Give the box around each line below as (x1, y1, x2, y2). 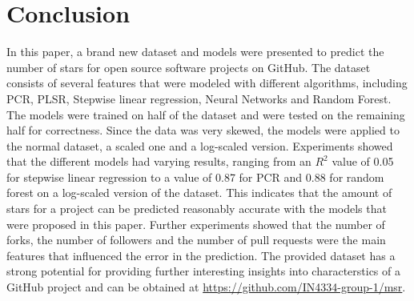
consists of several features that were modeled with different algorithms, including (6, 74, 408, 91)
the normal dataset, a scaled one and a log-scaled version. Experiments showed (6, 137, 393, 154)
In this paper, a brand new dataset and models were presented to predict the (6, 43, 384, 60)
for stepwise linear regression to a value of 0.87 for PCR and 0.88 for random (6, 168, 384, 185)
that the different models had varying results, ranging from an (6, 153, 312, 170)
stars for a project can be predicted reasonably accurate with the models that (6, 200, 387, 217)
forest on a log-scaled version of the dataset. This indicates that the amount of (6, 184, 392, 201)
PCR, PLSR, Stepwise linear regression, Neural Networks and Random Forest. (6, 90, 392, 106)
